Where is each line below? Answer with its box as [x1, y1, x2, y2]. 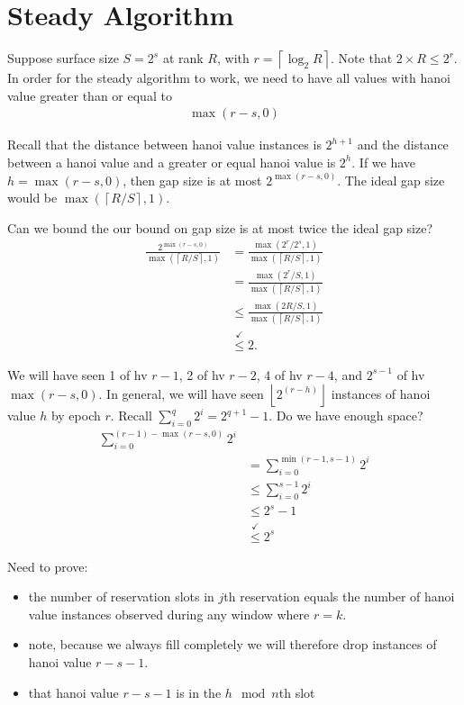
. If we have [351, 152, 416, 171]
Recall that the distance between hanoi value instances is [7, 135, 322, 154]
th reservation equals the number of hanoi [223, 587, 455, 606]
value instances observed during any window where [28, 604, 310, 623]
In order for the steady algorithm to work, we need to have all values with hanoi [7, 68, 450, 87]
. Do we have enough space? [268, 406, 423, 425]
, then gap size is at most [123, 170, 262, 189]
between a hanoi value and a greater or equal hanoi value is [7, 152, 336, 171]
